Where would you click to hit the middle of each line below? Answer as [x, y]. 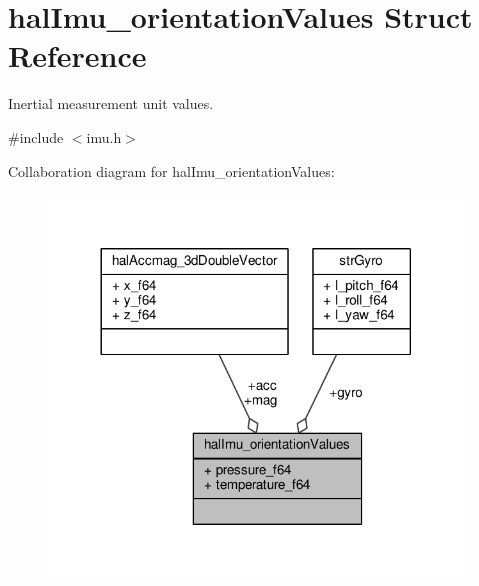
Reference [77, 55]
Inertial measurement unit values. [111, 103]
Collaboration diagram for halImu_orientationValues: [171, 170]
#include [36, 136]
